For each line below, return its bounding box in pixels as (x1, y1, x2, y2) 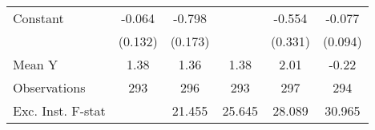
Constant (13, 9, 64, 27)
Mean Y (13, 55, 58, 73)
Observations (13, 78, 86, 97)
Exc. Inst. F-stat (13, 101, 106, 120)
